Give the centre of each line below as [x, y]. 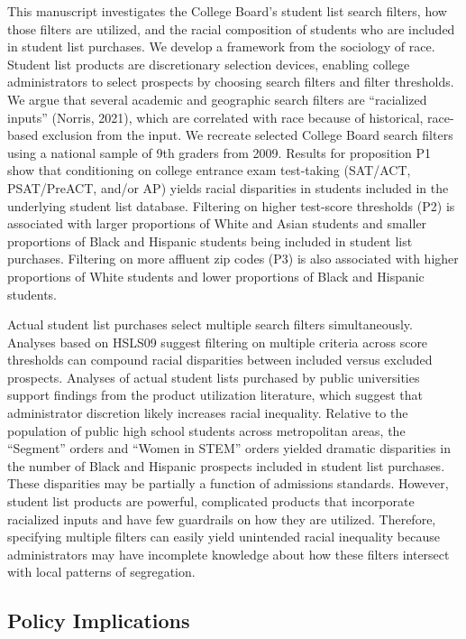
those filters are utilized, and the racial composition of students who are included [231, 28]
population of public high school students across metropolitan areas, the [206, 430]
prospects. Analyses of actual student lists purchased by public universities [214, 377]
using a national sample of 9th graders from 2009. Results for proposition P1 [219, 152]
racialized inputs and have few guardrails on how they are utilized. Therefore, [222, 519]
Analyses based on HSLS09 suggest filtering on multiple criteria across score [218, 342]
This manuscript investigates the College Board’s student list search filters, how [227, 11]
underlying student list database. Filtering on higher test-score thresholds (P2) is [231, 205]
